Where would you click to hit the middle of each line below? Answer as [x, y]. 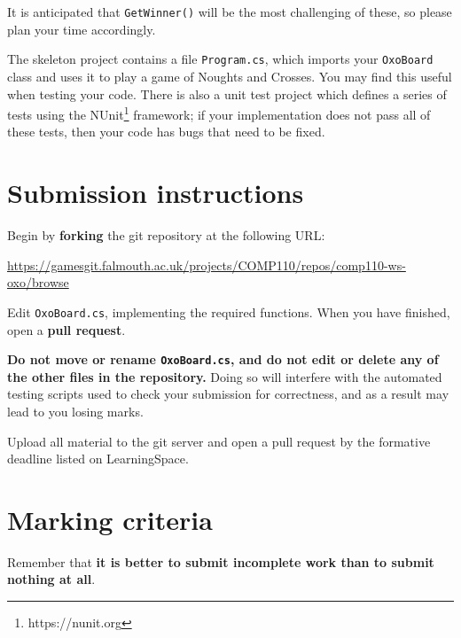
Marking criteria [110, 519]
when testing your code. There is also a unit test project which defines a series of [227, 93]
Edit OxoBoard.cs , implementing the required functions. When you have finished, [229, 311]
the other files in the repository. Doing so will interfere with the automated [225, 376]
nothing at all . [51, 579]
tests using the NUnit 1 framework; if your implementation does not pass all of [219, 113]
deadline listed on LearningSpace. [98, 459]
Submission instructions [156, 193]
